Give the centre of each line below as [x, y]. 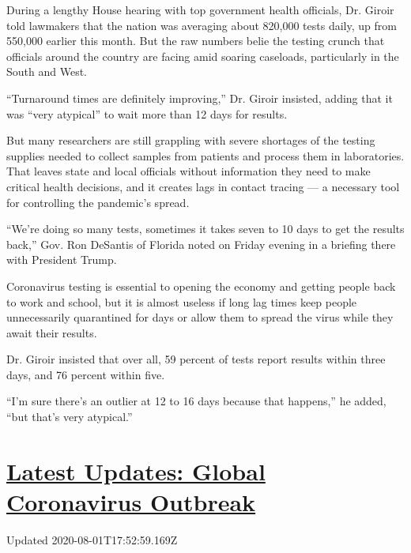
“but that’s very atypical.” [70, 417]
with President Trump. [62, 260]
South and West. [47, 71]
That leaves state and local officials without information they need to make [189, 171]
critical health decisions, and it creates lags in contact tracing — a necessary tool [203, 186]
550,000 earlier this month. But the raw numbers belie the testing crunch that [196, 41]
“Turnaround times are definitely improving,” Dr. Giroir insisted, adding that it [200, 98]
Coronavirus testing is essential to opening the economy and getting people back [201, 286]
